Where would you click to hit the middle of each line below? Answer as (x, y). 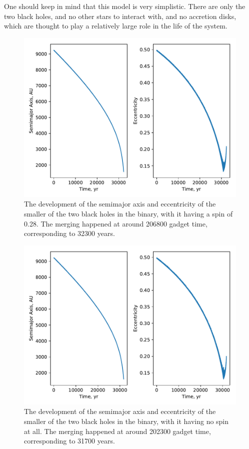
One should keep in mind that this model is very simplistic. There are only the (125, 6)
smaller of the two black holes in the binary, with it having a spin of (128, 213)
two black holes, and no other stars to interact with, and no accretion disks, (120, 16)
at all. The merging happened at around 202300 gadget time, (117, 431)
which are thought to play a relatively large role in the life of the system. (116, 26)
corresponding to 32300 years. (69, 233)
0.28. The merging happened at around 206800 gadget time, (116, 223)
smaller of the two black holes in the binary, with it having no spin (126, 421)
